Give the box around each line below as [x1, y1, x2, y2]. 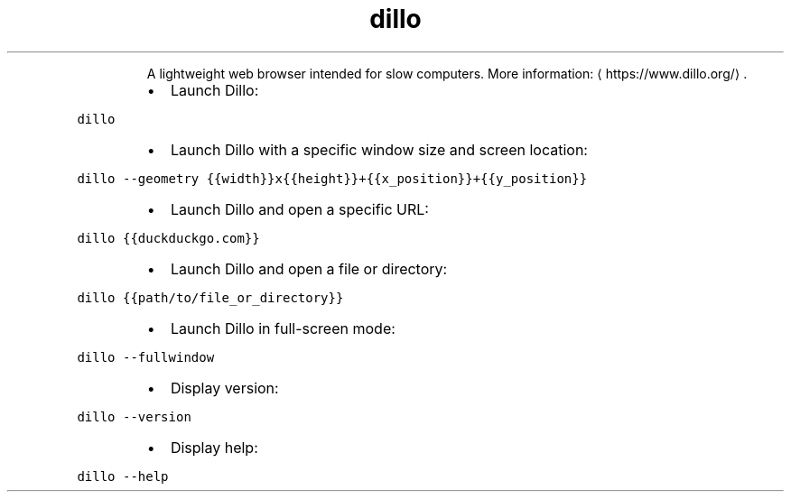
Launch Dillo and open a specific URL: [170, 199, 429, 218]
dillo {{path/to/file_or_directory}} [77, 290, 344, 305]
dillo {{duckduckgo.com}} [77, 230, 260, 245]
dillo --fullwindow [77, 349, 215, 365]
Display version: [170, 378, 279, 397]
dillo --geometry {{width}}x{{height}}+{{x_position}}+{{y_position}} [77, 171, 588, 186]
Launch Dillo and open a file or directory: [170, 259, 448, 278]
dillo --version [77, 409, 191, 424]
